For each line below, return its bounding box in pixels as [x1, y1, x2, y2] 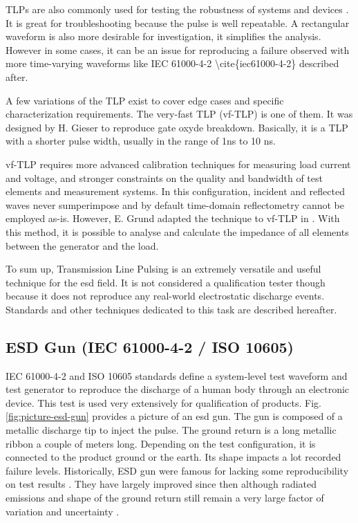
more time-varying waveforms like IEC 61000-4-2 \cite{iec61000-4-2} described [6, 56, 339, 71]
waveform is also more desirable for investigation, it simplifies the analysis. [6, 29, 321, 44]
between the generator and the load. [6, 238, 159, 253]
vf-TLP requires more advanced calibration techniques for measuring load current [6, 156, 351, 171]
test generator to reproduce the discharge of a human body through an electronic [6, 382, 350, 396]
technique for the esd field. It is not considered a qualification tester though [6, 275, 326, 289]
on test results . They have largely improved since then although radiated [6, 477, 317, 491]
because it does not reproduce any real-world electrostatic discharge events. [6, 288, 325, 303]
